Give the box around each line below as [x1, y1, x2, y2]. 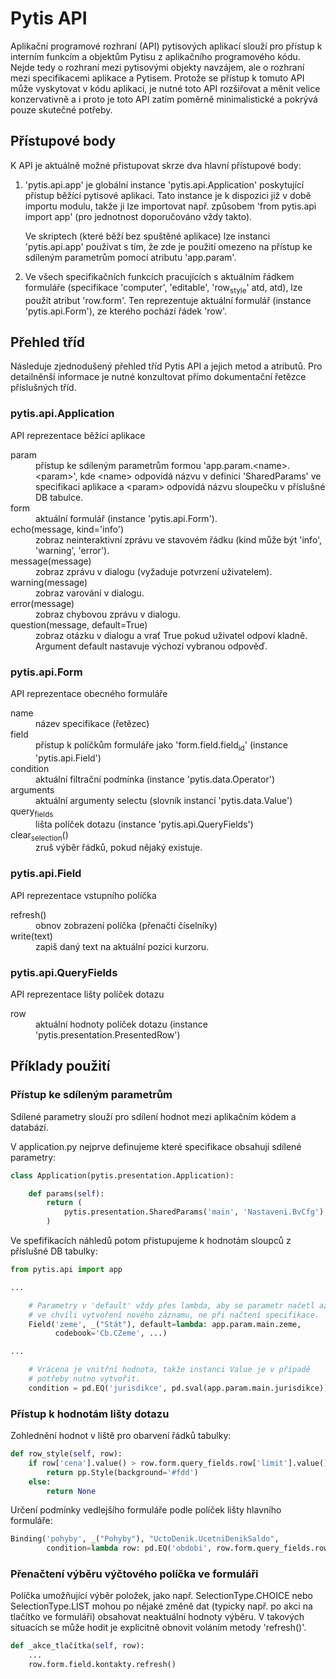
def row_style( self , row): [10, 1449, 123, 1459]
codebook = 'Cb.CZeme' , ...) [54, 1328, 168, 1339]
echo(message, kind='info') [10, 523, 125, 535]
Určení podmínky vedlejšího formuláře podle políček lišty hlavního [10, 1504, 282, 1516]
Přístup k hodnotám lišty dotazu [10, 1407, 170, 1421]
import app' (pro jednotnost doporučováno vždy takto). [24, 210, 253, 222]
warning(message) [10, 576, 88, 588]
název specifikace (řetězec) [35, 717, 150, 729]
